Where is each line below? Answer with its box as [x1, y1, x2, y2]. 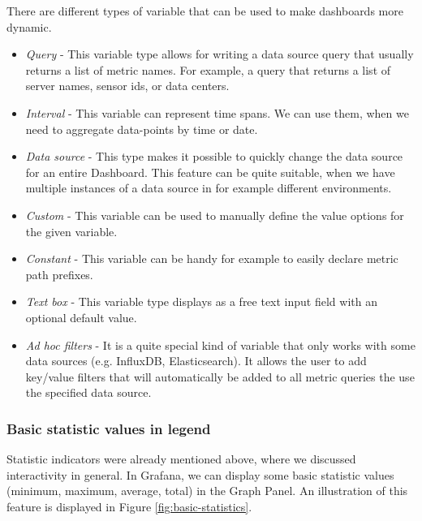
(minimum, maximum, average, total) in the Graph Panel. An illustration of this [6, 482, 408, 499]
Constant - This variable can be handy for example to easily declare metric [25, 250, 398, 267]
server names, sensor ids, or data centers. [25, 77, 230, 94]
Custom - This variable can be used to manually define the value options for [25, 206, 404, 223]
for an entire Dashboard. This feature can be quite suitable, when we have [25, 163, 395, 180]
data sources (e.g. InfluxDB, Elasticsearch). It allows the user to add [25, 352, 367, 369]
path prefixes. [25, 265, 93, 282]
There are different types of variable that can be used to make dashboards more [6, 2, 403, 19]
